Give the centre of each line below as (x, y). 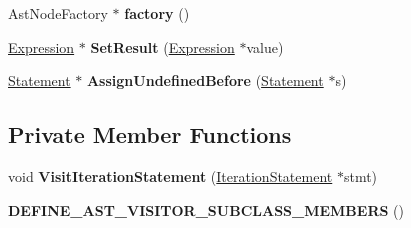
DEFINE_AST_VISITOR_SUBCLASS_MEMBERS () (206, 209)
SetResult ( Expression (162, 46)
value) (265, 46)
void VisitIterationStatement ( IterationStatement (170, 175)
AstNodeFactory (58, 13)
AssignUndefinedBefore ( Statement (205, 80)
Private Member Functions (150, 134)
